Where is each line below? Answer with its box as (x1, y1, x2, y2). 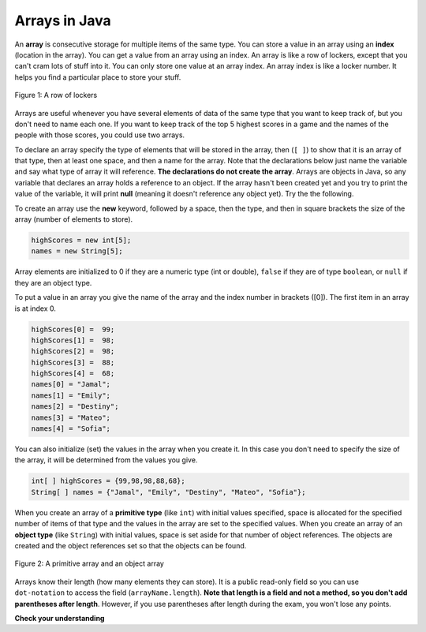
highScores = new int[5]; (31, 236, 132, 245)
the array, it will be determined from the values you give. (14, 455, 198, 465)
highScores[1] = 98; (31, 335, 115, 345)
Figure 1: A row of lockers (14, 91, 98, 100)
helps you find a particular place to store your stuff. (14, 72, 181, 82)
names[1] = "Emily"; (31, 391, 110, 400)
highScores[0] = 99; (31, 324, 115, 334)
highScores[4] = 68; (31, 369, 115, 378)
